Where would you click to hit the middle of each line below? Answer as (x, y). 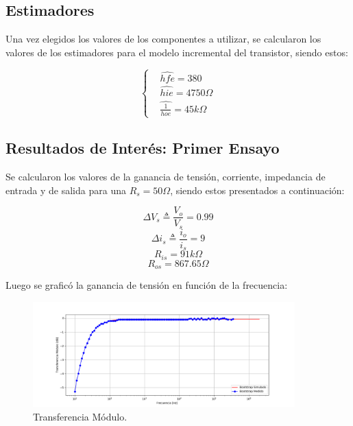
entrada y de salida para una (66, 190)
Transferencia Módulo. (80, 417)
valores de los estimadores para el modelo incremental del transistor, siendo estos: (177, 52)
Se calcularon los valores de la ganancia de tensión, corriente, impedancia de (166, 177)
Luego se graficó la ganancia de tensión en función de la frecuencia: (147, 285)
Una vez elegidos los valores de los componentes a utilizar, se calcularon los (163, 39)
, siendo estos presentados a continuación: (257, 190)
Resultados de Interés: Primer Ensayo (143, 148)
